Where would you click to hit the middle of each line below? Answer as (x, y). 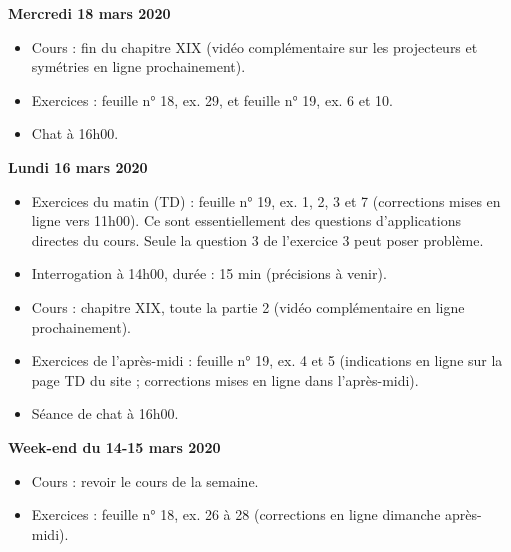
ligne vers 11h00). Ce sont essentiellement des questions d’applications (246, 220)
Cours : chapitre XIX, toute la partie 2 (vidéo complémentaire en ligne (248, 306)
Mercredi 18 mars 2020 (89, 13)
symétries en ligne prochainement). (138, 66)
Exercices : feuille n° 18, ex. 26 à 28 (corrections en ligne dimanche (236, 514)
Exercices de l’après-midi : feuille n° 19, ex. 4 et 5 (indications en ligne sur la (267, 360)
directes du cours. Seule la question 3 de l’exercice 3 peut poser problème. (257, 239)
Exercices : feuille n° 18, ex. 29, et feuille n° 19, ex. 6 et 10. (212, 99)
